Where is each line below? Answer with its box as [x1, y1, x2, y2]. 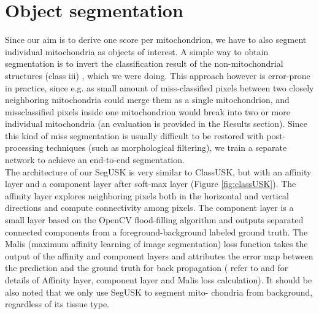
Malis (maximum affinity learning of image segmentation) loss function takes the [5, 237, 308, 250]
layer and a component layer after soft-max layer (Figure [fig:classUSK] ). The [5, 177, 296, 190]
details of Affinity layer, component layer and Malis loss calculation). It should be [5, 274, 312, 286]
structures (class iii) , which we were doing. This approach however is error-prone [5, 69, 310, 82]
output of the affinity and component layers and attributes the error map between [5, 249, 313, 262]
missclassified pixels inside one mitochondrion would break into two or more [5, 105, 290, 118]
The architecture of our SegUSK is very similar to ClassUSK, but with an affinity [5, 165, 312, 178]
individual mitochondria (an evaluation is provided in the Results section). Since [5, 117, 307, 130]
